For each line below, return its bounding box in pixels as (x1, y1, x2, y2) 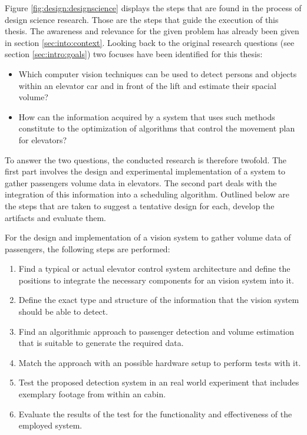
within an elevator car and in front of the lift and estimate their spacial (18, 79, 276, 91)
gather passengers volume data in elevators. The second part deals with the (5, 176, 277, 189)
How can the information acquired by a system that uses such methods (18, 110, 275, 123)
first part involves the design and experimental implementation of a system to (5, 165, 286, 177)
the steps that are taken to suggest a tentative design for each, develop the (5, 199, 275, 212)
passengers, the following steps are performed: (5, 242, 170, 255)
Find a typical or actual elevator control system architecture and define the (18, 262, 291, 275)
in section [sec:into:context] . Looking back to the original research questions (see (5, 36, 295, 48)
